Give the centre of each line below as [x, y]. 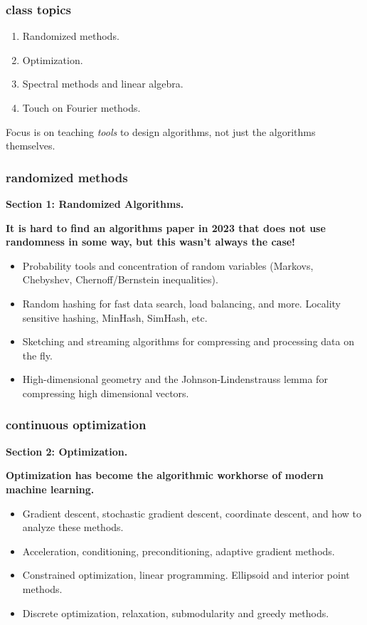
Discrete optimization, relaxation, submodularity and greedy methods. [176, 613]
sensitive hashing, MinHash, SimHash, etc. [115, 317]
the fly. [37, 355]
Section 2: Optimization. [67, 451]
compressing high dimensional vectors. [106, 393]
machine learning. [50, 489]
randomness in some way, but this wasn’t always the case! [151, 242]
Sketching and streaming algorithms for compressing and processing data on [188, 341]
